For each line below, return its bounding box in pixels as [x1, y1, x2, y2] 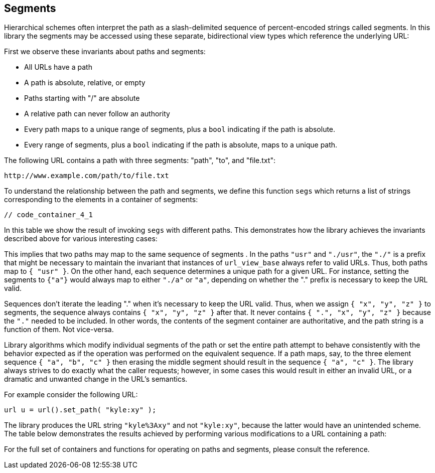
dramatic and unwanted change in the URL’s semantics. [4, 375, 188, 384]
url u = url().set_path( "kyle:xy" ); [4, 406, 157, 414]
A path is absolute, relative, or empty [24, 78, 146, 87]
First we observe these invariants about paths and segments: [4, 47, 206, 56]
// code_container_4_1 [4, 211, 93, 219]
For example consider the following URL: [4, 390, 138, 399]
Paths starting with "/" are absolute [24, 94, 140, 103]
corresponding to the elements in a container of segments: [4, 195, 198, 204]
